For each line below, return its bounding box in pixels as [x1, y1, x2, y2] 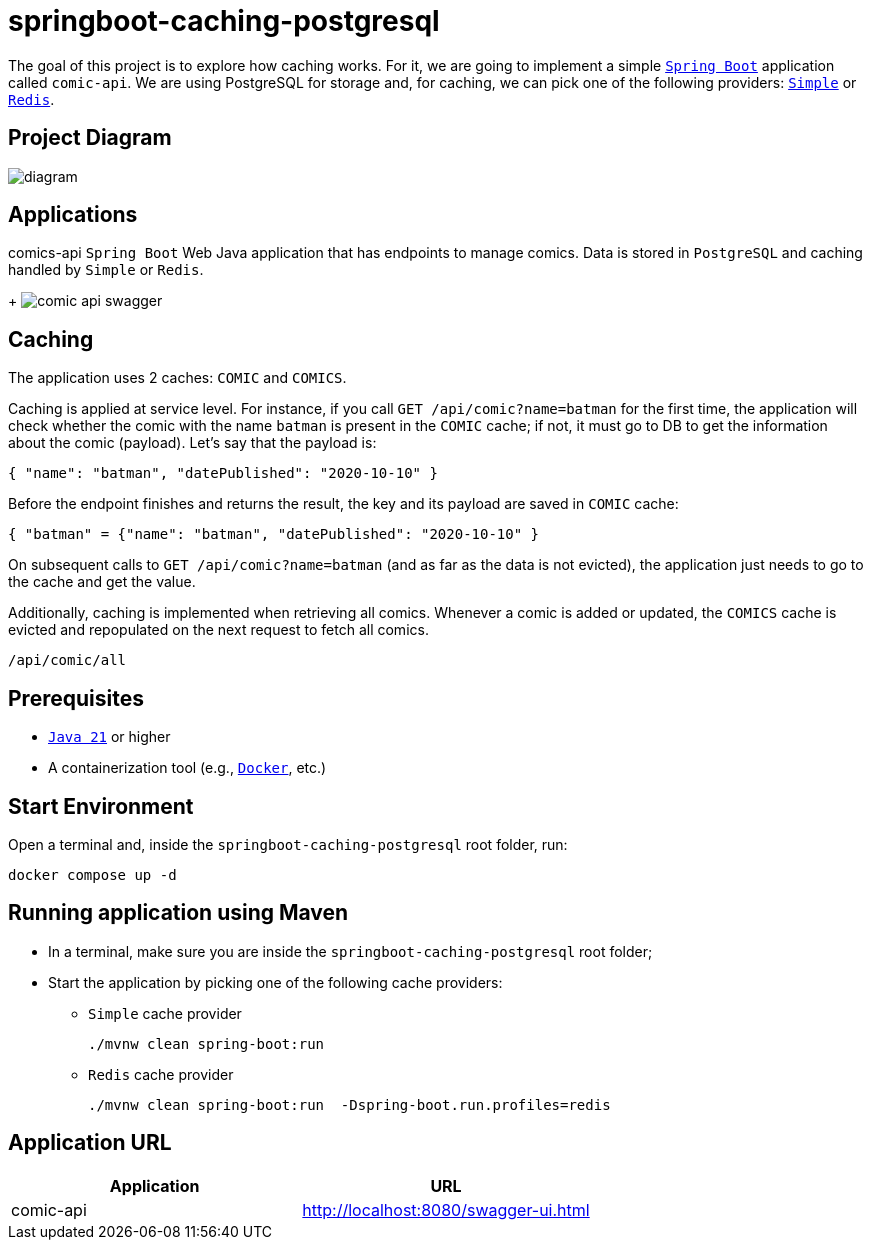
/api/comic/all [8, 652, 127, 669]
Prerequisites [8, 685, 144, 711]
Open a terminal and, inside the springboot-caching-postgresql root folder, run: [8, 835, 568, 853]
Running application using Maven [8, 900, 349, 926]
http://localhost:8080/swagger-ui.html [302, 1199, 590, 1220]
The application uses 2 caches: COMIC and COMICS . [8, 369, 347, 387]
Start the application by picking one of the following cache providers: [48, 973, 503, 991]
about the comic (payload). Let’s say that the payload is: [8, 434, 377, 452]
